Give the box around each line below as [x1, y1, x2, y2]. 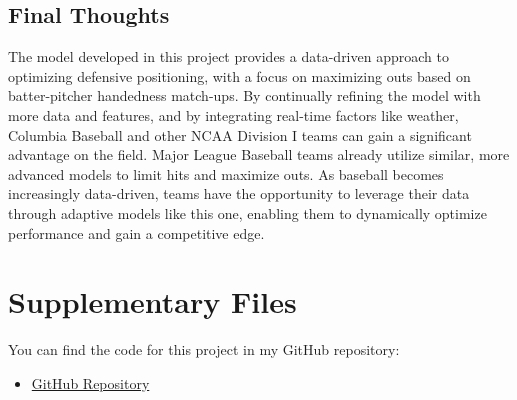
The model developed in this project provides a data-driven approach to [8, 46, 449, 67]
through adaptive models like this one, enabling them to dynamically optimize [8, 202, 487, 223]
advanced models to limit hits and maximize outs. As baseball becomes [8, 163, 444, 184]
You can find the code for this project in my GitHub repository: [8, 339, 400, 360]
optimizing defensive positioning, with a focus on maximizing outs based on [8, 65, 471, 86]
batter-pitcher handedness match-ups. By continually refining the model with [8, 85, 481, 106]
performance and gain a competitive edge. [8, 222, 265, 243]
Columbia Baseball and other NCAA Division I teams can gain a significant [8, 124, 472, 145]
